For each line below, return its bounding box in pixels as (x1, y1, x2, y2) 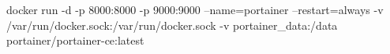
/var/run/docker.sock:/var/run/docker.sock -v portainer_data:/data (6, 16, 338, 33)
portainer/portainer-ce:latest (6, 32, 144, 49)
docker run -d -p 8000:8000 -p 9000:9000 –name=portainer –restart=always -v (6, 2, 384, 17)
